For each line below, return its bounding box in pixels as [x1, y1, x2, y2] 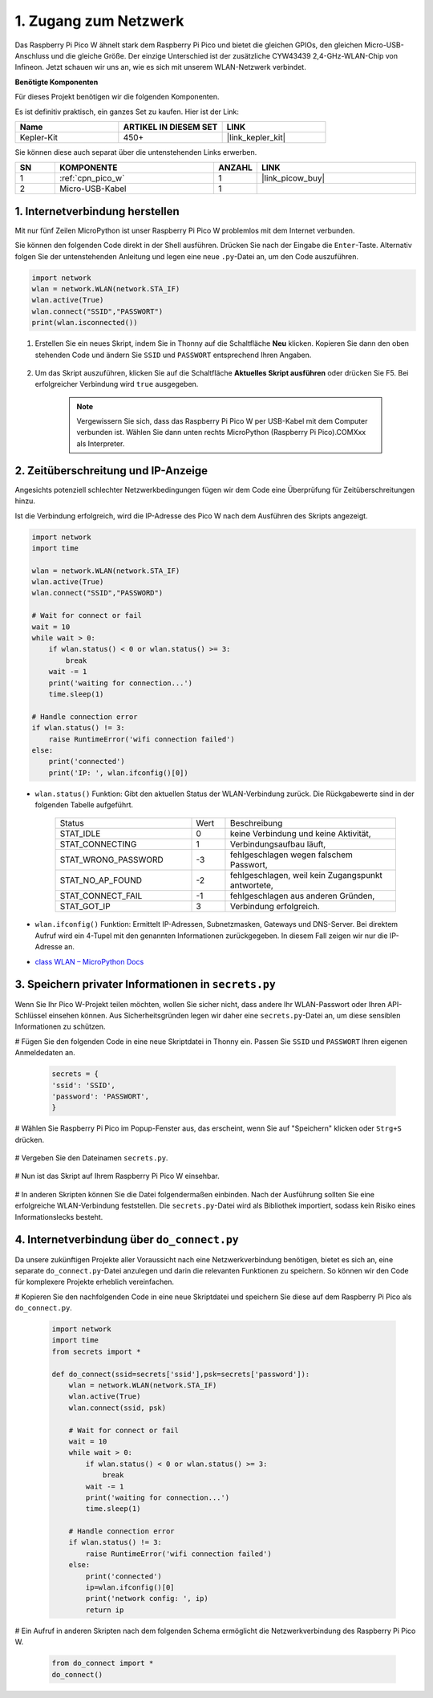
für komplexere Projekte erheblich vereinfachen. [14, 1277, 175, 1287]
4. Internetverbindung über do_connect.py [14, 1233, 240, 1247]
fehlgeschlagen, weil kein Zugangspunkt [229, 870, 382, 881]
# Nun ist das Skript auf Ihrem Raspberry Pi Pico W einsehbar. [14, 1172, 220, 1181]
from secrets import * [51, 1347, 141, 1356]
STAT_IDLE [59, 828, 101, 839]
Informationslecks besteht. [14, 1212, 103, 1221]
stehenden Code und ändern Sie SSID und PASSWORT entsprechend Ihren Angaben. [34, 350, 312, 360]
